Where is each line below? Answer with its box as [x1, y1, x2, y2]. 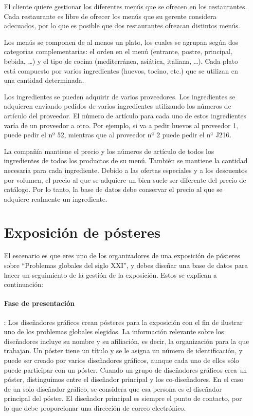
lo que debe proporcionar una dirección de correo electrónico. [4, 402, 186, 413]
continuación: [4, 279, 43, 289]
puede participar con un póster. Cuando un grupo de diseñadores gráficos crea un [4, 364, 247, 375]
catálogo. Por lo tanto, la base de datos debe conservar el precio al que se [4, 184, 222, 194]
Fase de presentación [4, 298, 75, 308]
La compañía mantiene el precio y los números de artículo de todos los [4, 146, 214, 156]
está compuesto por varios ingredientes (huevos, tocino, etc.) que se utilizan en [4, 65, 238, 76]
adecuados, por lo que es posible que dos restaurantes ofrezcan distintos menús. [4, 20, 240, 31]
